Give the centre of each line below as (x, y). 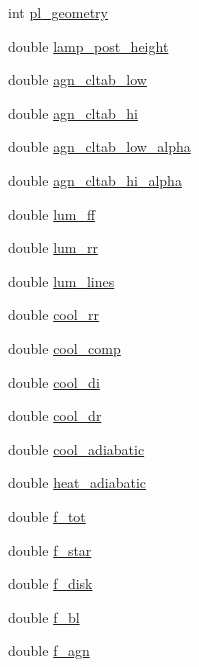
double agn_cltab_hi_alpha (95, 179)
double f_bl (44, 616)
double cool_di (54, 381)
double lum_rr (53, 247)
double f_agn (49, 650)
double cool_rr (54, 314)
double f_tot (47, 515)
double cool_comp (64, 347)
